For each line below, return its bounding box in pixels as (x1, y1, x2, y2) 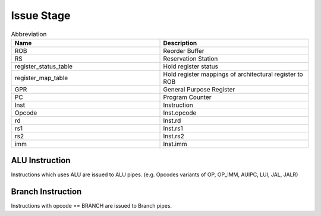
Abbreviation (11, 30, 47, 38)
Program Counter (163, 93, 212, 101)
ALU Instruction (11, 155, 71, 166)
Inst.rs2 (163, 132, 184, 140)
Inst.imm (163, 139, 187, 148)
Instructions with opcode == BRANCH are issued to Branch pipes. (11, 202, 172, 209)
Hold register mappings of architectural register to (163, 70, 303, 78)
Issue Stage (11, 9, 71, 22)
